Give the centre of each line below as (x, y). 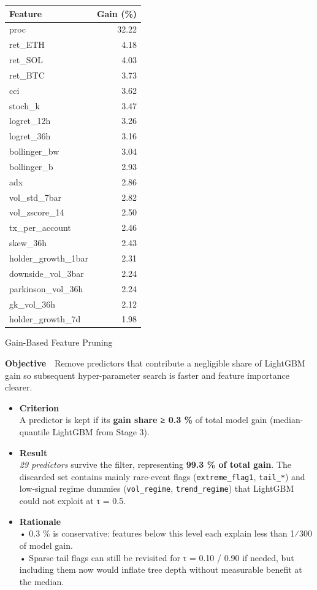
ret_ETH (27, 45)
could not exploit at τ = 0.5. (73, 501)
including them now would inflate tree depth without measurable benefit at (161, 569)
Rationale (40, 521)
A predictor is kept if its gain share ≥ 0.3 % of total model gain (143, 420)
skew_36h (28, 243)
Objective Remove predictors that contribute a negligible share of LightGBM (155, 363)
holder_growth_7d (45, 319)
